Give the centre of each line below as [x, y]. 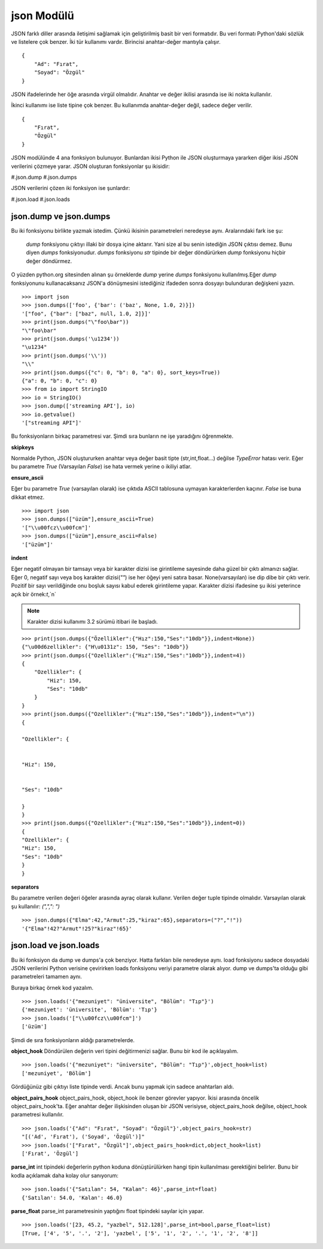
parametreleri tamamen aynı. [46, 977]
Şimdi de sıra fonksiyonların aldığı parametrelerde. [73, 1040]
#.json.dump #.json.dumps [44, 177]
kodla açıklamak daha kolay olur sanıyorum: [65, 1175]
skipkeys [22, 447]
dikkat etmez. [28, 497]
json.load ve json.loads [55, 945]
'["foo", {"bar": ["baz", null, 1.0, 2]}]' [86, 314]
